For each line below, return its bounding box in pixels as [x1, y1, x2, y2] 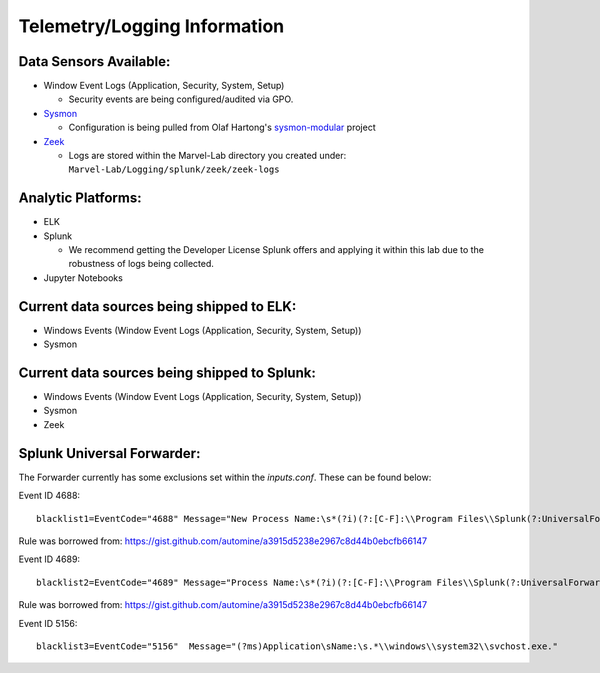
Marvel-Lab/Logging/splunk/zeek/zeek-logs [68, 164, 280, 175]
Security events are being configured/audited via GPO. [68, 93, 294, 105]
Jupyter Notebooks [43, 271, 124, 284]
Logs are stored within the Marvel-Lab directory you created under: [68, 150, 347, 162]
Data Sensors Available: [18, 53, 171, 70]
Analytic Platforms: [18, 190, 142, 207]
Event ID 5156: [18, 617, 78, 629]
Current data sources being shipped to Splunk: [18, 364, 317, 381]
